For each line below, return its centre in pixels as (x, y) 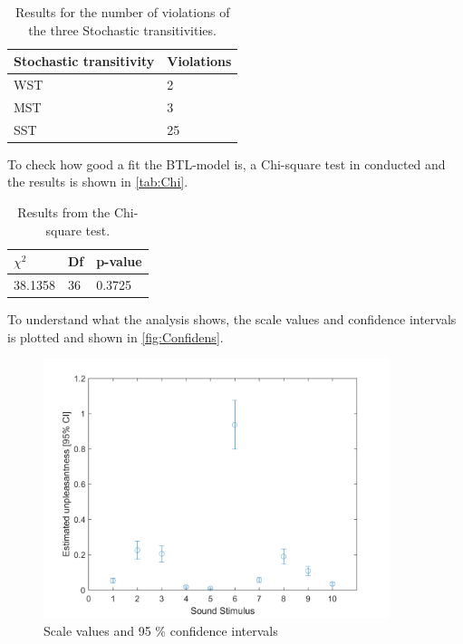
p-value (119, 261)
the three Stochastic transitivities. (122, 29)
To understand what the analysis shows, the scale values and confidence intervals (232, 319)
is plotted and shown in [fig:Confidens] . (116, 336)
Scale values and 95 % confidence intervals (161, 631)
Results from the (64, 212)
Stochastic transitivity (84, 61)
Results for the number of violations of (122, 12)
